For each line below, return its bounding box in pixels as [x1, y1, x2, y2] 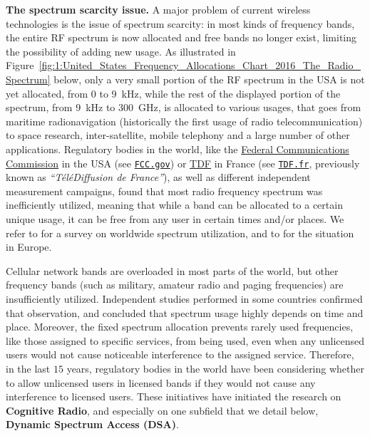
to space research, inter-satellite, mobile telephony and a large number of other [6, 128, 350, 142]
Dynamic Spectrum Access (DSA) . [6, 417, 179, 432]
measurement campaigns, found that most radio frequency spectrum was [6, 183, 323, 198]
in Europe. [6, 239, 52, 254]
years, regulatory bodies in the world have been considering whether [66, 360, 364, 375]
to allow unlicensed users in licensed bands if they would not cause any [6, 375, 316, 390]
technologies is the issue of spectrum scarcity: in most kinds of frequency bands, [6, 16, 355, 31]
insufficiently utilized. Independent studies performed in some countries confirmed [6, 291, 363, 306]
